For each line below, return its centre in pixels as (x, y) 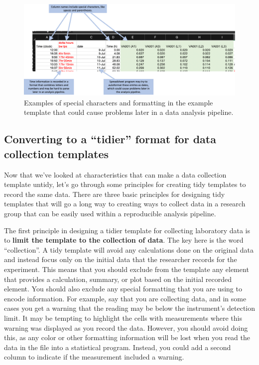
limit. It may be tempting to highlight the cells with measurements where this (123, 318)
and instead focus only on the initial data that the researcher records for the (121, 259)
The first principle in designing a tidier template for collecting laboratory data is (127, 230)
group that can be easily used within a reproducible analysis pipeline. (110, 213)
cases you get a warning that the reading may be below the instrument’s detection (129, 308)
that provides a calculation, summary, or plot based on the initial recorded (118, 279)
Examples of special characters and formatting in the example (119, 102)
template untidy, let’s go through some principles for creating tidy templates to (125, 184)
